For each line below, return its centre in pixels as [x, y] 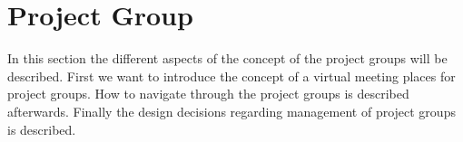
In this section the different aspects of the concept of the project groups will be [227, 58]
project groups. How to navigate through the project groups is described [208, 94]
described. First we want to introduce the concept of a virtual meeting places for [231, 76]
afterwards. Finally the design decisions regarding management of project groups [231, 111]
